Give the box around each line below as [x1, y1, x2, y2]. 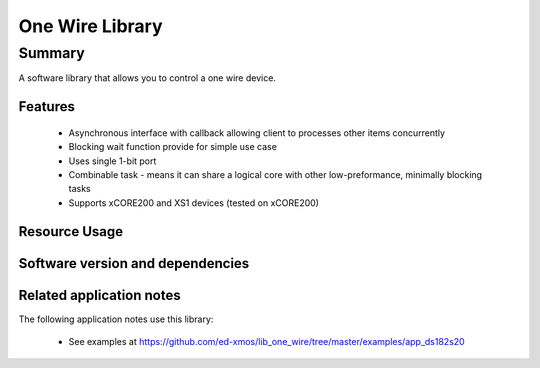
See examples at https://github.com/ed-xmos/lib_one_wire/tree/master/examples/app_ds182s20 [68, 336, 465, 348]
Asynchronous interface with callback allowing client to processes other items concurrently [68, 126, 445, 139]
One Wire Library [18, 15, 164, 37]
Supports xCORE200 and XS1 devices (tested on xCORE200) [68, 196, 320, 209]
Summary [18, 44, 85, 62]
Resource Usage [18, 223, 124, 240]
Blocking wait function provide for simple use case [68, 141, 277, 153]
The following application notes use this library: [18, 313, 214, 325]
